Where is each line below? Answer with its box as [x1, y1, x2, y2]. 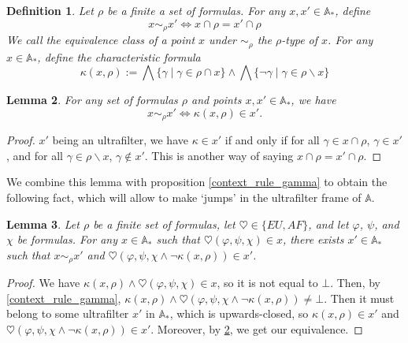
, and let [308, 215, 349, 232]
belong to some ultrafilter [6, 305, 129, 322]
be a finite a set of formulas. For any [107, 2, 286, 18]
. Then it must [324, 289, 395, 306]
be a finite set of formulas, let [93, 215, 236, 232]
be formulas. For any [17, 231, 118, 248]
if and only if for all [224, 132, 320, 148]
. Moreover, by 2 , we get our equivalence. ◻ [150, 320, 363, 337]
